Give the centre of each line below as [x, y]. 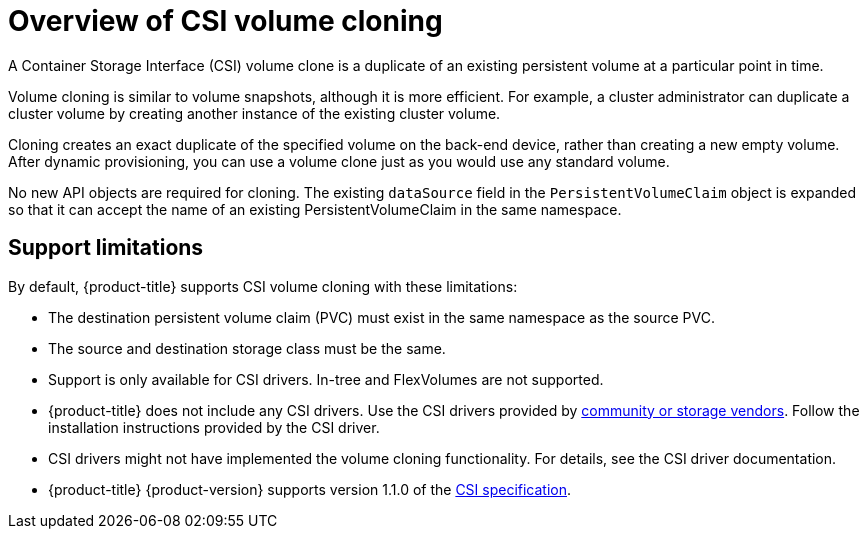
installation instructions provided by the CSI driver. [214, 427]
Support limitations [106, 248]
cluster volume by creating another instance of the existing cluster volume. [254, 113]
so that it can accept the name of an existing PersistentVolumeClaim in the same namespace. [315, 209]
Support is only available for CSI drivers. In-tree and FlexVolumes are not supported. [326, 379]
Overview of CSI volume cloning [225, 21]
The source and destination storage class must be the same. [247, 348]
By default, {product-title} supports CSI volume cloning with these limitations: [263, 286]
